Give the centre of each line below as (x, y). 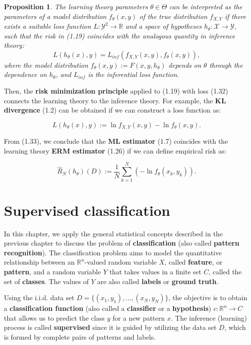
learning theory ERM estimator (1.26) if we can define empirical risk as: (115, 150)
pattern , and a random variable (52, 272)
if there (235, 16)
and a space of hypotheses (164, 26)
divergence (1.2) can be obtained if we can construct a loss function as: (112, 110)
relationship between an (39, 262)
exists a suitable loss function (48, 26)
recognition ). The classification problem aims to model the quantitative (113, 252)
